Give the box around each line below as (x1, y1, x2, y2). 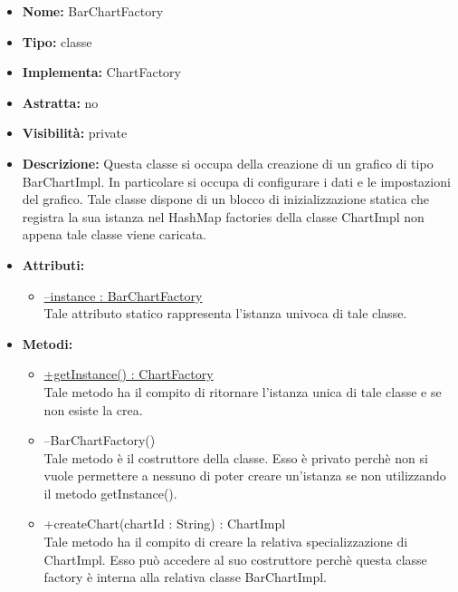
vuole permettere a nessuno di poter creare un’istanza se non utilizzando (43, 466, 446, 485)
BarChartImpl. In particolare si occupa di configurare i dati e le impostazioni (22, 171, 451, 190)
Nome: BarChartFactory (22, 2, 164, 20)
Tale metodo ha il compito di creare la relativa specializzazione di (43, 532, 408, 551)
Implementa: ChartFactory (22, 63, 181, 82)
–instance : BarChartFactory (43, 286, 203, 305)
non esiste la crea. (43, 400, 143, 419)
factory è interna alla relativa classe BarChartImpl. (43, 568, 328, 587)
